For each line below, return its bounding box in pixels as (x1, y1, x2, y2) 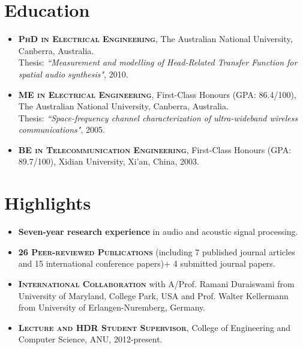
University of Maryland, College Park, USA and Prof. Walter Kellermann (18, 289, 289, 302)
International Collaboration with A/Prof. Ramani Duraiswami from (18, 277, 295, 290)
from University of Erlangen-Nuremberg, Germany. (18, 301, 206, 314)
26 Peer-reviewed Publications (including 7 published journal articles (18, 245, 295, 258)
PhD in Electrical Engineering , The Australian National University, (18, 32, 293, 45)
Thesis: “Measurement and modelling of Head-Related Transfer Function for (18, 56, 298, 68)
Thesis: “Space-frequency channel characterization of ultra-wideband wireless (18, 111, 298, 124)
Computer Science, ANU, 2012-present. (18, 333, 163, 345)
